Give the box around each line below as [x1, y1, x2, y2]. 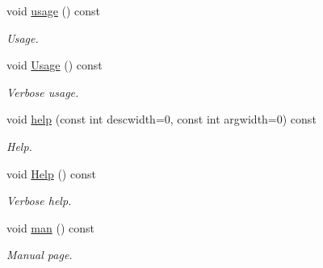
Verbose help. [6, 192, 72, 209]
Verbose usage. [6, 83, 79, 100]
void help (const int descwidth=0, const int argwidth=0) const [6, 111, 317, 128]
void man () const [6, 219, 94, 236]
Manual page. [6, 246, 73, 263]
